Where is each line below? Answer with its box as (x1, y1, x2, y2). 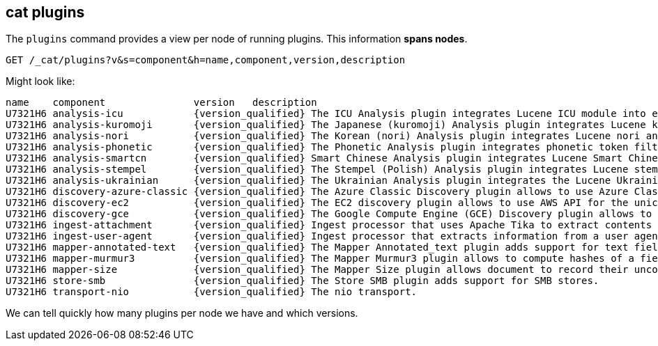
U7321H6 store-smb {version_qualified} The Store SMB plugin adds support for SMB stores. (6, 275, 599, 287)
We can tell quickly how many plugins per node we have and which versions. (6, 307, 358, 320)
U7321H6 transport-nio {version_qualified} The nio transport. (6, 286, 418, 298)
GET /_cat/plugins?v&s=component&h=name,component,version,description (6, 54, 406, 66)
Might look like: (6, 75, 75, 88)
